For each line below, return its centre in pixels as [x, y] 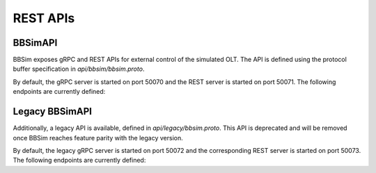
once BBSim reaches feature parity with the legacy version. [98, 138]
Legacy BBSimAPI [53, 112]
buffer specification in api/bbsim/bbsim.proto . [79, 69]
